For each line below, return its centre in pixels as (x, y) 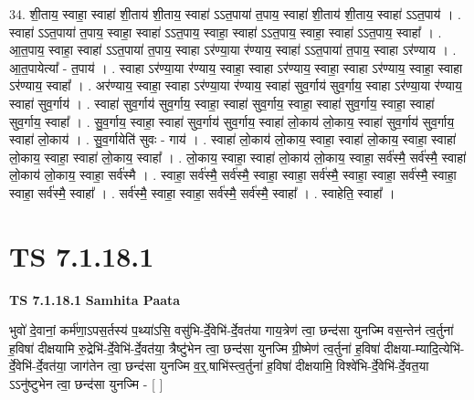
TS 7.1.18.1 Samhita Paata (95, 299)
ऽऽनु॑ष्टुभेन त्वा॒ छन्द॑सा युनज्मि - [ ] (86, 384)
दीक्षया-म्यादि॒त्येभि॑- (424, 347)
